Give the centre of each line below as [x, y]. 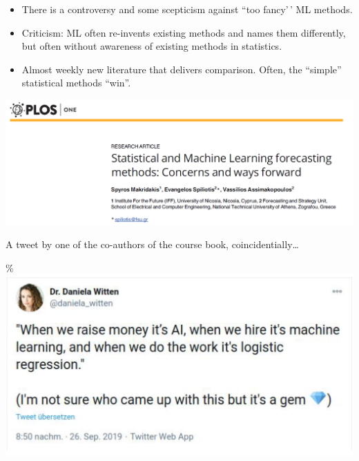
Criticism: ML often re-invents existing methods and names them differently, [184, 32]
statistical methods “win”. [76, 83]
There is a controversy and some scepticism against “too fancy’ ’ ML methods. [187, 9]
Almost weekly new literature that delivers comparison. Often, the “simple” [182, 69]
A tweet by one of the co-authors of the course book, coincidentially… [152, 244]
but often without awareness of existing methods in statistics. [152, 46]
